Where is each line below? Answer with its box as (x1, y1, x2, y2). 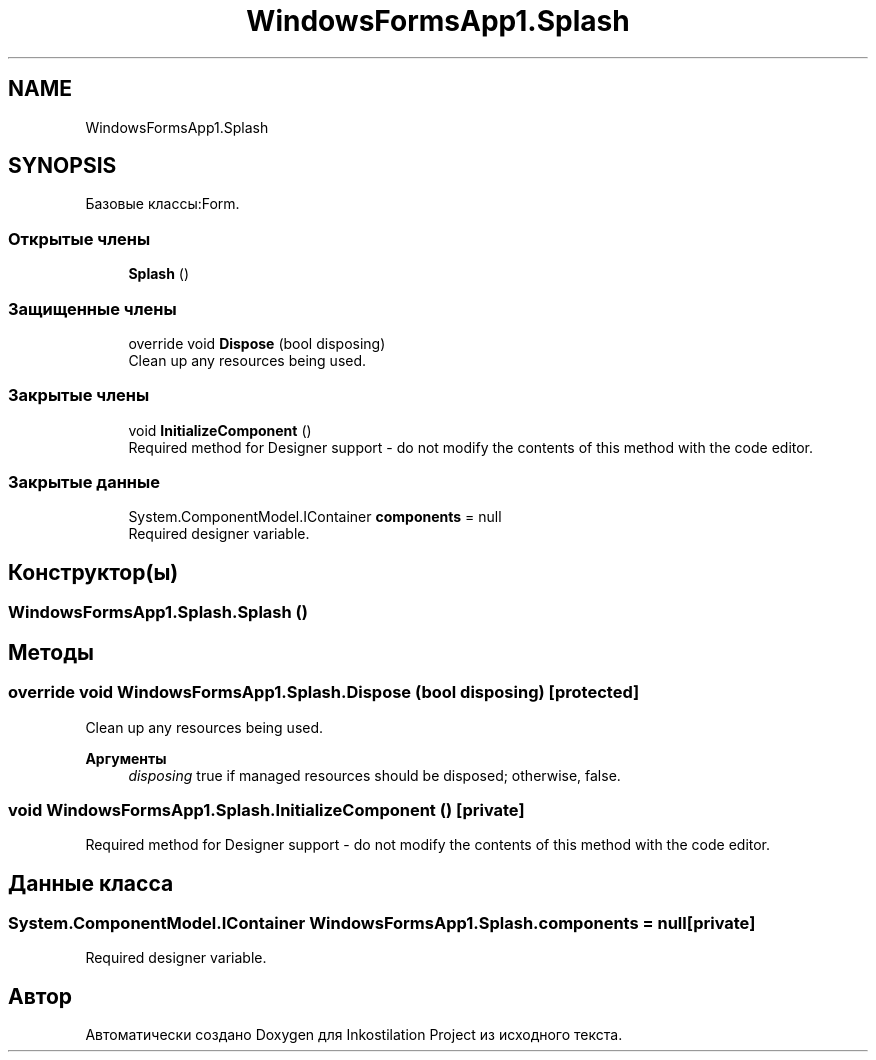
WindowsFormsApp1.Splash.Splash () (8, 602, 308, 623)
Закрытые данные (8, 472, 160, 493)
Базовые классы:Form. (85, 195, 240, 213)
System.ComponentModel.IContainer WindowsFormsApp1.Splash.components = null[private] (8, 913, 756, 934)
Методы (8, 639, 94, 665)
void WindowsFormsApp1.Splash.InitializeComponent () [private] (8, 799, 525, 820)
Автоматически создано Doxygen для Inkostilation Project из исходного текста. (85, 1026, 623, 1044)
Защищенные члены (8, 298, 177, 319)
